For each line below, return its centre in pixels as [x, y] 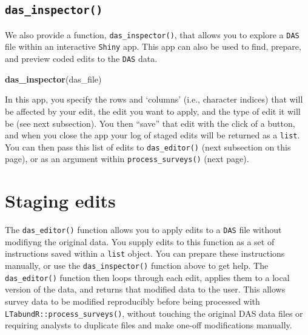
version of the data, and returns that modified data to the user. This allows [145, 289]
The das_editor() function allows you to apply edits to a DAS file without [143, 230]
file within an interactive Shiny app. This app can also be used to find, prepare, [153, 46]
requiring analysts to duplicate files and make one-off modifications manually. [149, 325]
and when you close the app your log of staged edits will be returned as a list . [152, 135]
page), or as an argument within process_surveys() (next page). [127, 159]
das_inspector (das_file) [53, 79]
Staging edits [60, 201]
